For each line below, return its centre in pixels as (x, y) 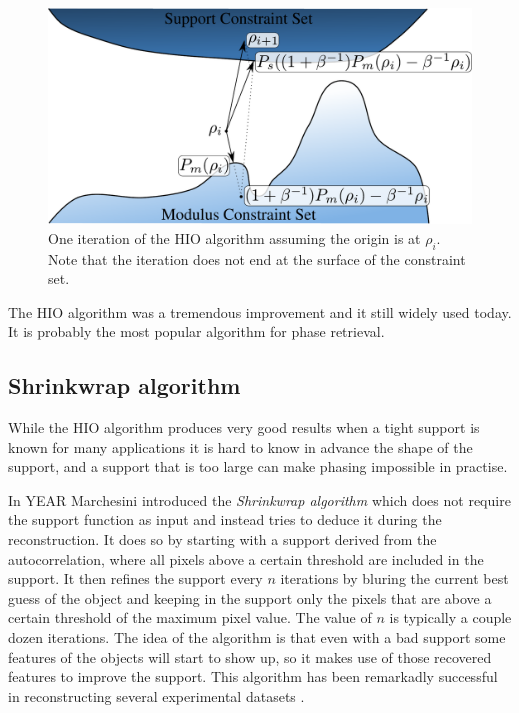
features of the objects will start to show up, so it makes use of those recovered (250, 656)
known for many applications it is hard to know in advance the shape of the (240, 446)
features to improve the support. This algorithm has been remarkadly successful (253, 676)
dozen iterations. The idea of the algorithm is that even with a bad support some (257, 637)
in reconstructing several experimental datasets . (156, 695)
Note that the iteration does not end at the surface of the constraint (257, 258)
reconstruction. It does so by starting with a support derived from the (222, 539)
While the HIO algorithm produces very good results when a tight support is (244, 427)
